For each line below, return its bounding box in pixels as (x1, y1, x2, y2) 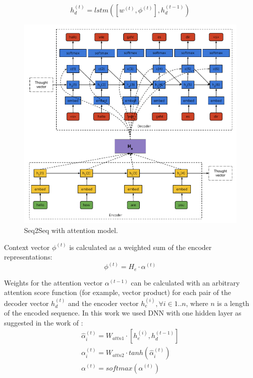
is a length (217, 297, 249, 308)
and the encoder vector (68, 297, 139, 308)
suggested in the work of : (4, 317, 83, 327)
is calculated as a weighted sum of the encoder (69, 241, 212, 252)
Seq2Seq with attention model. (24, 225, 118, 235)
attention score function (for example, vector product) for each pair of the (4, 287, 231, 297)
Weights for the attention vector (4, 277, 103, 287)
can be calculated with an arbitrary (131, 277, 240, 287)
